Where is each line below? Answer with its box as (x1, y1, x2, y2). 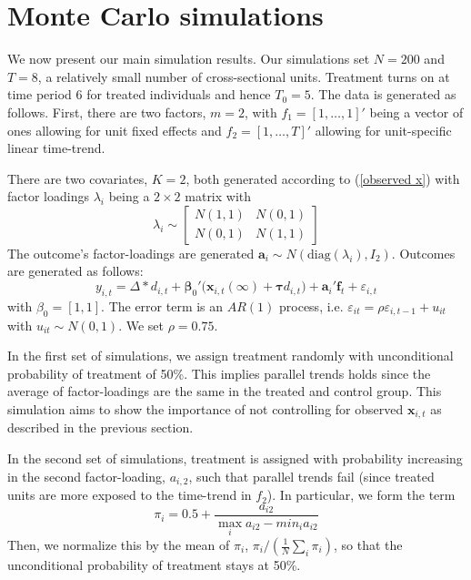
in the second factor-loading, (7, 466, 165, 485)
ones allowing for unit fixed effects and (7, 120, 222, 139)
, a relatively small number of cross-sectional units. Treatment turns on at (37, 66, 450, 86)
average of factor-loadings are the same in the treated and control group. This (7, 382, 442, 401)
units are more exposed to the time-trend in (7, 485, 252, 504)
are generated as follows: (7, 261, 144, 280)
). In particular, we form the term (266, 485, 456, 504)
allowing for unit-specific (315, 120, 452, 139)
